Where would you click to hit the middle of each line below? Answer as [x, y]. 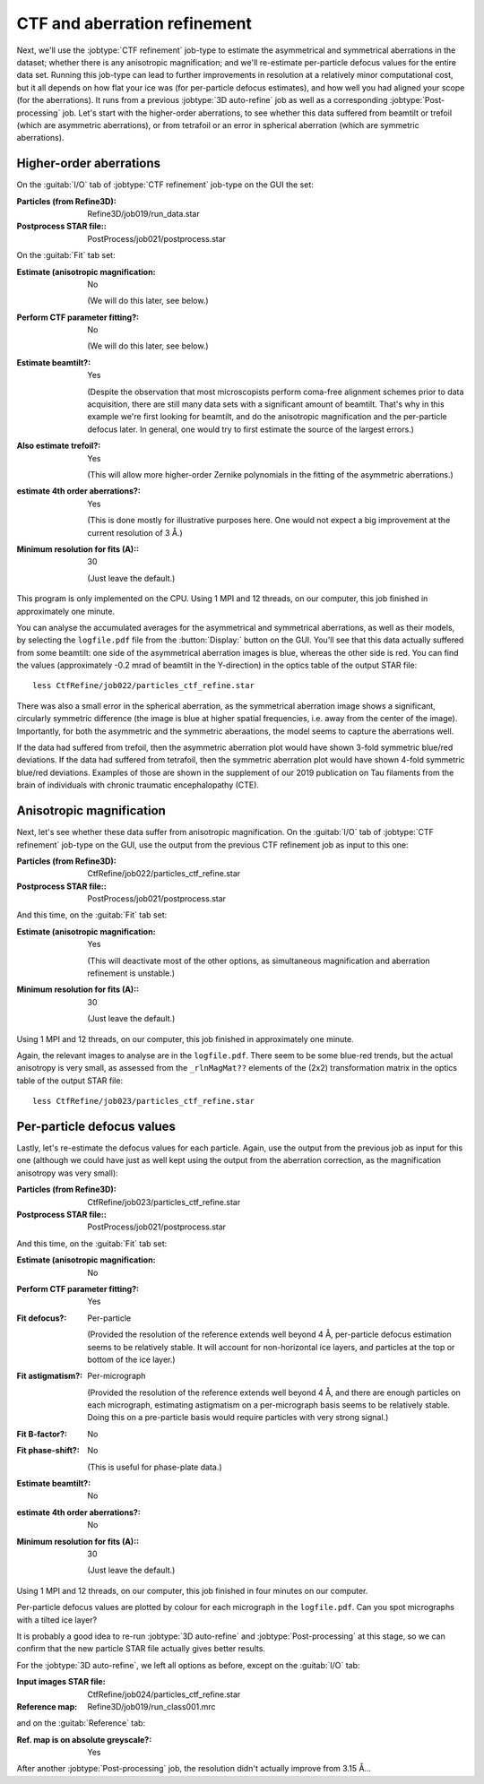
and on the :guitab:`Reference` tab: [81, 1723]
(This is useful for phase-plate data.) [155, 1467]
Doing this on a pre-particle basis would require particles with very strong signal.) [238, 1418]
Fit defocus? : [42, 1318]
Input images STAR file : [61, 1682]
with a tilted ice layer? [57, 1620]
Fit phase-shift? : [48, 1451]
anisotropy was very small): [67, 1173]
